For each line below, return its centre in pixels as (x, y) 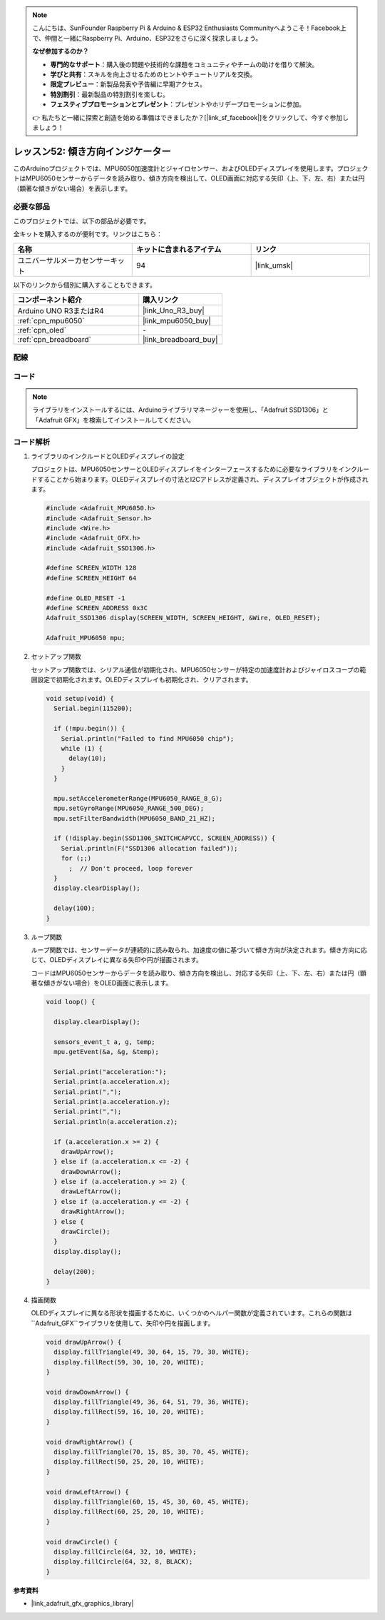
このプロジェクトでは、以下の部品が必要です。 (82, 221)
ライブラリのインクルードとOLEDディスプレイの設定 (108, 456)
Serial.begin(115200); (93, 709)
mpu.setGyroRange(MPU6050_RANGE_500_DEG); (129, 809)
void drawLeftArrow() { (88, 1492)
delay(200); (75, 1271)
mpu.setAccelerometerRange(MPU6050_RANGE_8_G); (138, 798)
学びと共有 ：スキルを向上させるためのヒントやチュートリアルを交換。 (153, 74)
